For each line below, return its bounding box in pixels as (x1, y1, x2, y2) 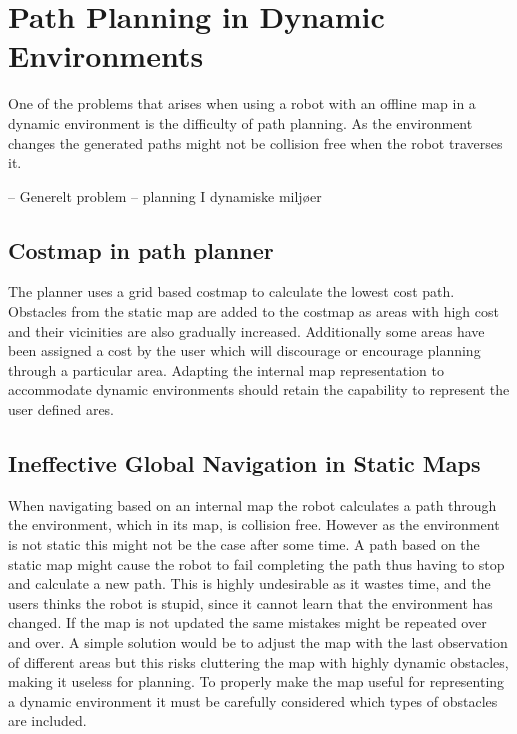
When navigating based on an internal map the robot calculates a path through (8, 494, 497, 515)
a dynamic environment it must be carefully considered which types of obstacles (8, 690, 498, 711)
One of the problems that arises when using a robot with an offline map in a (8, 93, 476, 114)
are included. (8, 710, 87, 731)
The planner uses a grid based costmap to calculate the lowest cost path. (8, 281, 455, 302)
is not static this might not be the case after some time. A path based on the (8, 534, 480, 555)
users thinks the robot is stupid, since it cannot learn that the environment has (8, 592, 493, 613)
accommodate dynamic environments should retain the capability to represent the (8, 379, 510, 400)
